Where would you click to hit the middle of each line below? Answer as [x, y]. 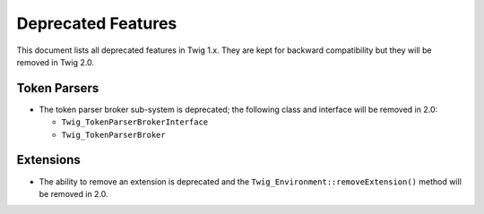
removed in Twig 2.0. [55, 62]
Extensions [48, 160]
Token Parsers [58, 88]
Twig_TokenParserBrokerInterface [135, 122]
